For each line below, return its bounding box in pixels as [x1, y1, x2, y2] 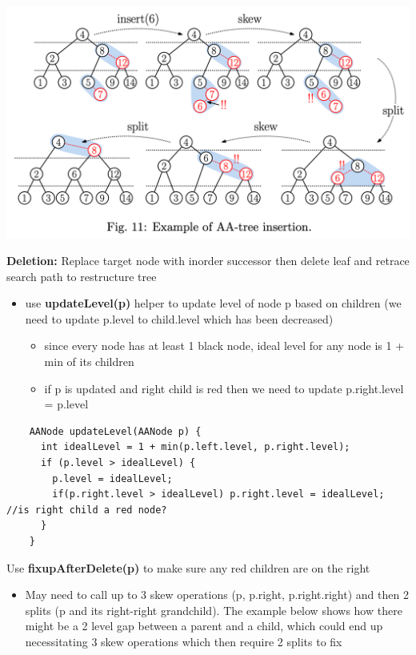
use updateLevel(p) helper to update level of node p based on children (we [25, 295, 402, 311]
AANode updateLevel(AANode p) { [29, 425, 202, 437]
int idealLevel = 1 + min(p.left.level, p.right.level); [40, 441, 350, 453]
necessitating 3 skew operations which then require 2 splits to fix [25, 633, 342, 649]
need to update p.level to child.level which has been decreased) [25, 310, 334, 327]
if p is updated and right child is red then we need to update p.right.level [44, 380, 404, 396]
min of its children [44, 352, 134, 369]
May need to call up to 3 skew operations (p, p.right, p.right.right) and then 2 [25, 586, 409, 603]
